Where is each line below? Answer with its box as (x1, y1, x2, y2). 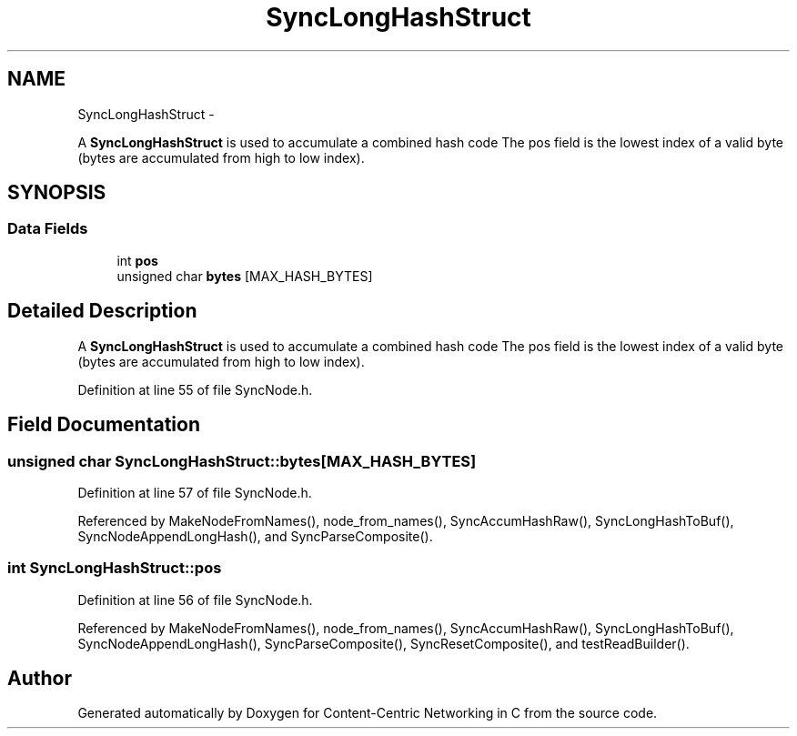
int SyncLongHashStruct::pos (7, 559, 222, 578)
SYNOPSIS (7, 181, 106, 205)
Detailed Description (7, 299, 197, 323)
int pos (116, 252, 158, 268)
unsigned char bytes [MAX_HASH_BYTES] (116, 267, 373, 284)
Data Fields (7, 219, 88, 238)
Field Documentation (7, 413, 200, 437)
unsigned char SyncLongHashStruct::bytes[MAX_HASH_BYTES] (7, 451, 477, 470)
